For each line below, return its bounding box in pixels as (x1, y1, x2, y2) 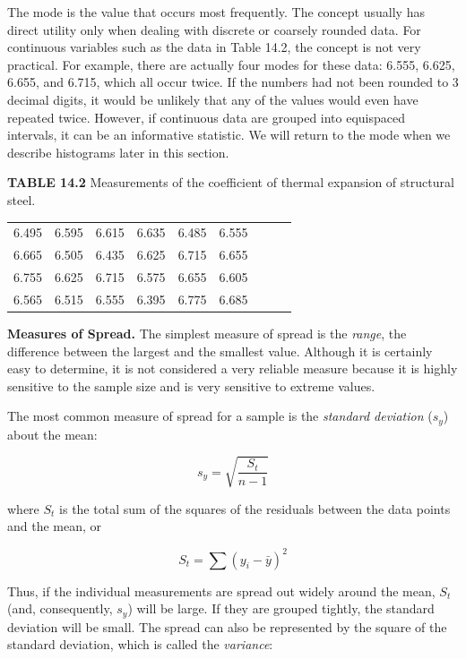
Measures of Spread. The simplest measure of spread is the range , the (7, 323, 407, 342)
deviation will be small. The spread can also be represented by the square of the (7, 617, 447, 636)
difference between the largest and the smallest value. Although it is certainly (7, 341, 433, 360)
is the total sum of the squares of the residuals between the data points (59, 499, 451, 518)
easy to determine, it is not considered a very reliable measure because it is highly (7, 359, 458, 378)
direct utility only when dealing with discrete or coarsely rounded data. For (7, 20, 421, 39)
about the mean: (7, 424, 98, 443)
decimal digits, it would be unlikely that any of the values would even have (7, 90, 419, 108)
